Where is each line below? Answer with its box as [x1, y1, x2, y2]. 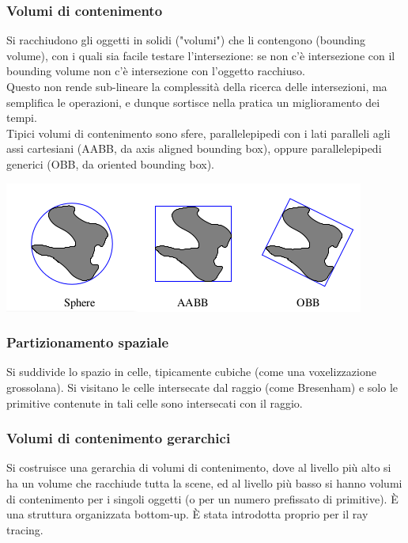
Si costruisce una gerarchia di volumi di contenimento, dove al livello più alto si [6, 459, 391, 476]
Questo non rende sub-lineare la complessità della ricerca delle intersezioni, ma [6, 78, 387, 94]
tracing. [6, 521, 43, 537]
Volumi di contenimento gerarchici [6, 428, 231, 448]
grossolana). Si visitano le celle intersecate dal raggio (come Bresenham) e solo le [6, 378, 399, 395]
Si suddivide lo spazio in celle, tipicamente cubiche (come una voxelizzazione [6, 363, 376, 380]
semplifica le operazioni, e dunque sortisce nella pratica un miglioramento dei [6, 93, 380, 110]
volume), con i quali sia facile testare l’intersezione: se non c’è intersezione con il [6, 47, 395, 63]
